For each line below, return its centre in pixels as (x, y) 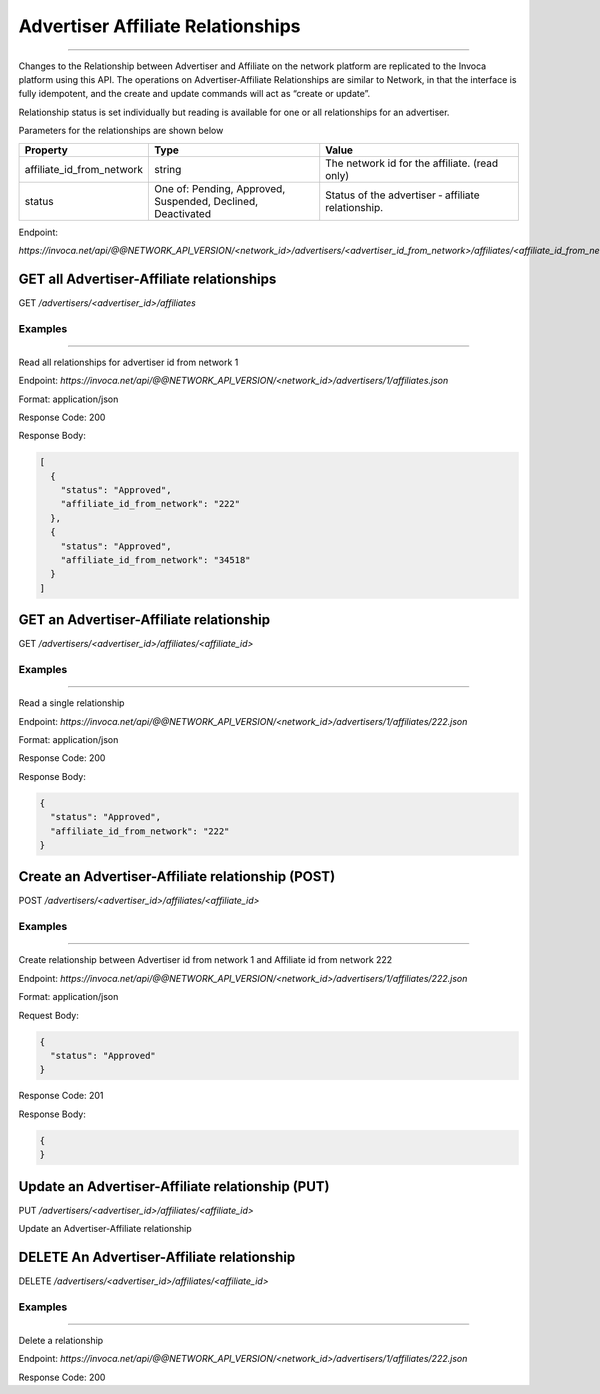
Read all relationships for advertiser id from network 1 (128, 362)
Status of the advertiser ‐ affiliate (402, 195)
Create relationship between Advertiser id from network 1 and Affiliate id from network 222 (205, 960)
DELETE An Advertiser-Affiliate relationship (157, 1256)
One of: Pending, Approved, (220, 188)
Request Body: (48, 1015)
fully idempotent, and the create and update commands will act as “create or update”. (194, 94)
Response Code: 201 (61, 1096)
